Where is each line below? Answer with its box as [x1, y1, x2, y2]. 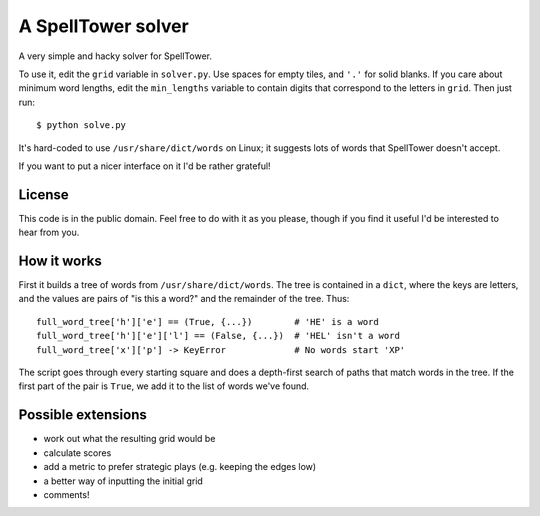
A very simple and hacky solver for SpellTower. [18, 50, 212, 62]
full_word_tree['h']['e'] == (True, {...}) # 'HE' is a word [36, 316, 379, 327]
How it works [18, 253, 102, 269]
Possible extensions [18, 406, 147, 424]
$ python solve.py [36, 120, 127, 131]
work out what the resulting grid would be [43, 433, 216, 445]
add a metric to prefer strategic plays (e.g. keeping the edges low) [43, 461, 317, 473]
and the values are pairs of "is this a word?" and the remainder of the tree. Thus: [18, 293, 350, 305]
